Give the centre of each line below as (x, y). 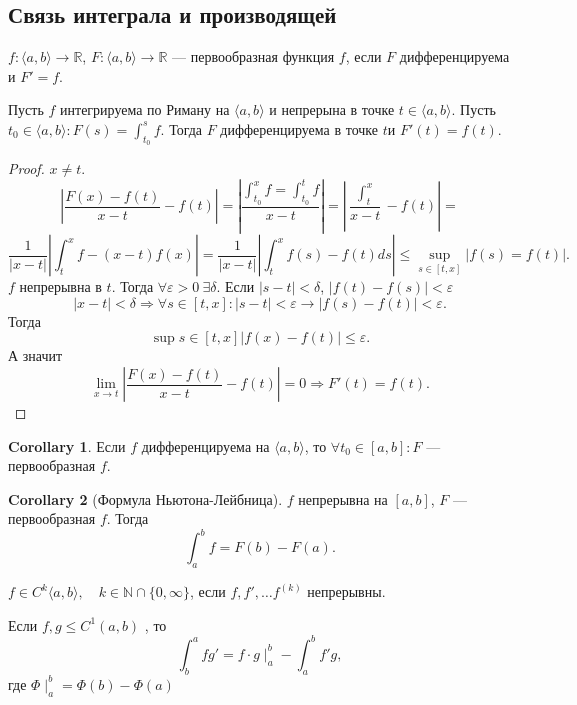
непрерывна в (60, 286)
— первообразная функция (253, 56)
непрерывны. (346, 591)
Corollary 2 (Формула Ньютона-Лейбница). (145, 498)
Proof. (26, 168)
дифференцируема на (205, 445)
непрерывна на (343, 498)
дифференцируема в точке (299, 128)
